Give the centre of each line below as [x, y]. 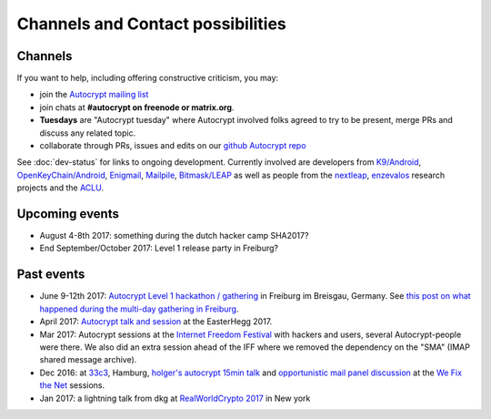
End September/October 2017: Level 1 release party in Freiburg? [159, 248]
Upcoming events [68, 214]
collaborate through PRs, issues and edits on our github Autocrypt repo [173, 146]
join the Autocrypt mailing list [94, 95]
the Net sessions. [72, 385]
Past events [51, 275]
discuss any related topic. [88, 133]
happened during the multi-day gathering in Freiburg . [139, 309]
